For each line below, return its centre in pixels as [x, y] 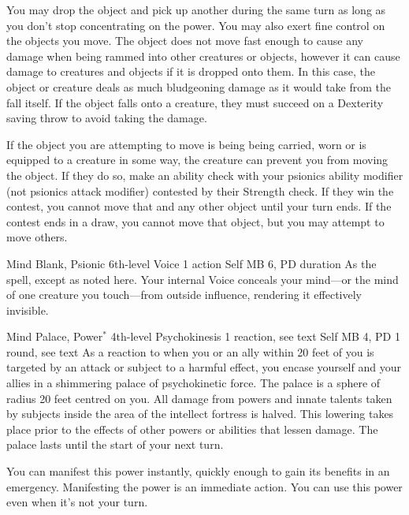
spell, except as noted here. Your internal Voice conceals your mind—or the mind [203, 279]
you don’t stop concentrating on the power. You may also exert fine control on [196, 25]
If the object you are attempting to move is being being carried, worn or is [186, 144]
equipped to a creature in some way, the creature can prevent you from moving [197, 160]
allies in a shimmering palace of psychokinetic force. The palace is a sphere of [193, 383]
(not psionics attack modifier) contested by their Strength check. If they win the [200, 190]
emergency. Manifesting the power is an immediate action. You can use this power [204, 486]
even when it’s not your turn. [77, 502]
